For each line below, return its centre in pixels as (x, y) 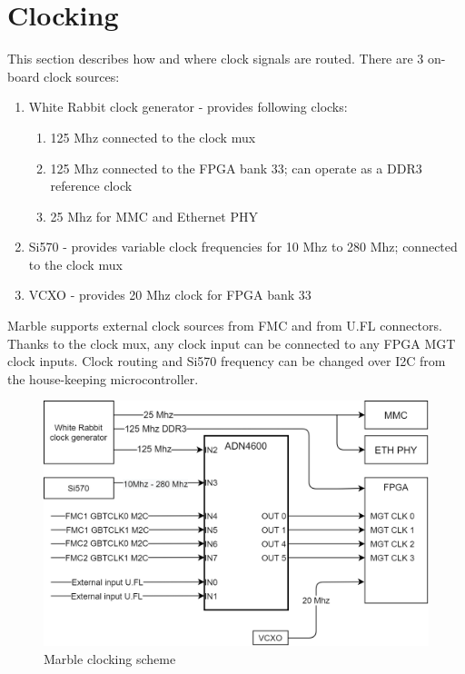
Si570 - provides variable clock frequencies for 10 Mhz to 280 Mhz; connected (243, 247)
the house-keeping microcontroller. (103, 378)
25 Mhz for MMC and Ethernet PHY (154, 216)
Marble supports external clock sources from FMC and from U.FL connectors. (225, 326)
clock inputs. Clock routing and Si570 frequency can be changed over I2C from (227, 361)
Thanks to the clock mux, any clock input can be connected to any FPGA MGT (232, 343)
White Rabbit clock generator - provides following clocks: (188, 107)
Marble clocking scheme (110, 659)
